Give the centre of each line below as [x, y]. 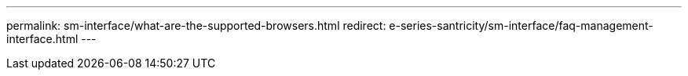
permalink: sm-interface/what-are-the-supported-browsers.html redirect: [196, 25]
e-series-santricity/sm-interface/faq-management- [521, 25]
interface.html [42, 39]
